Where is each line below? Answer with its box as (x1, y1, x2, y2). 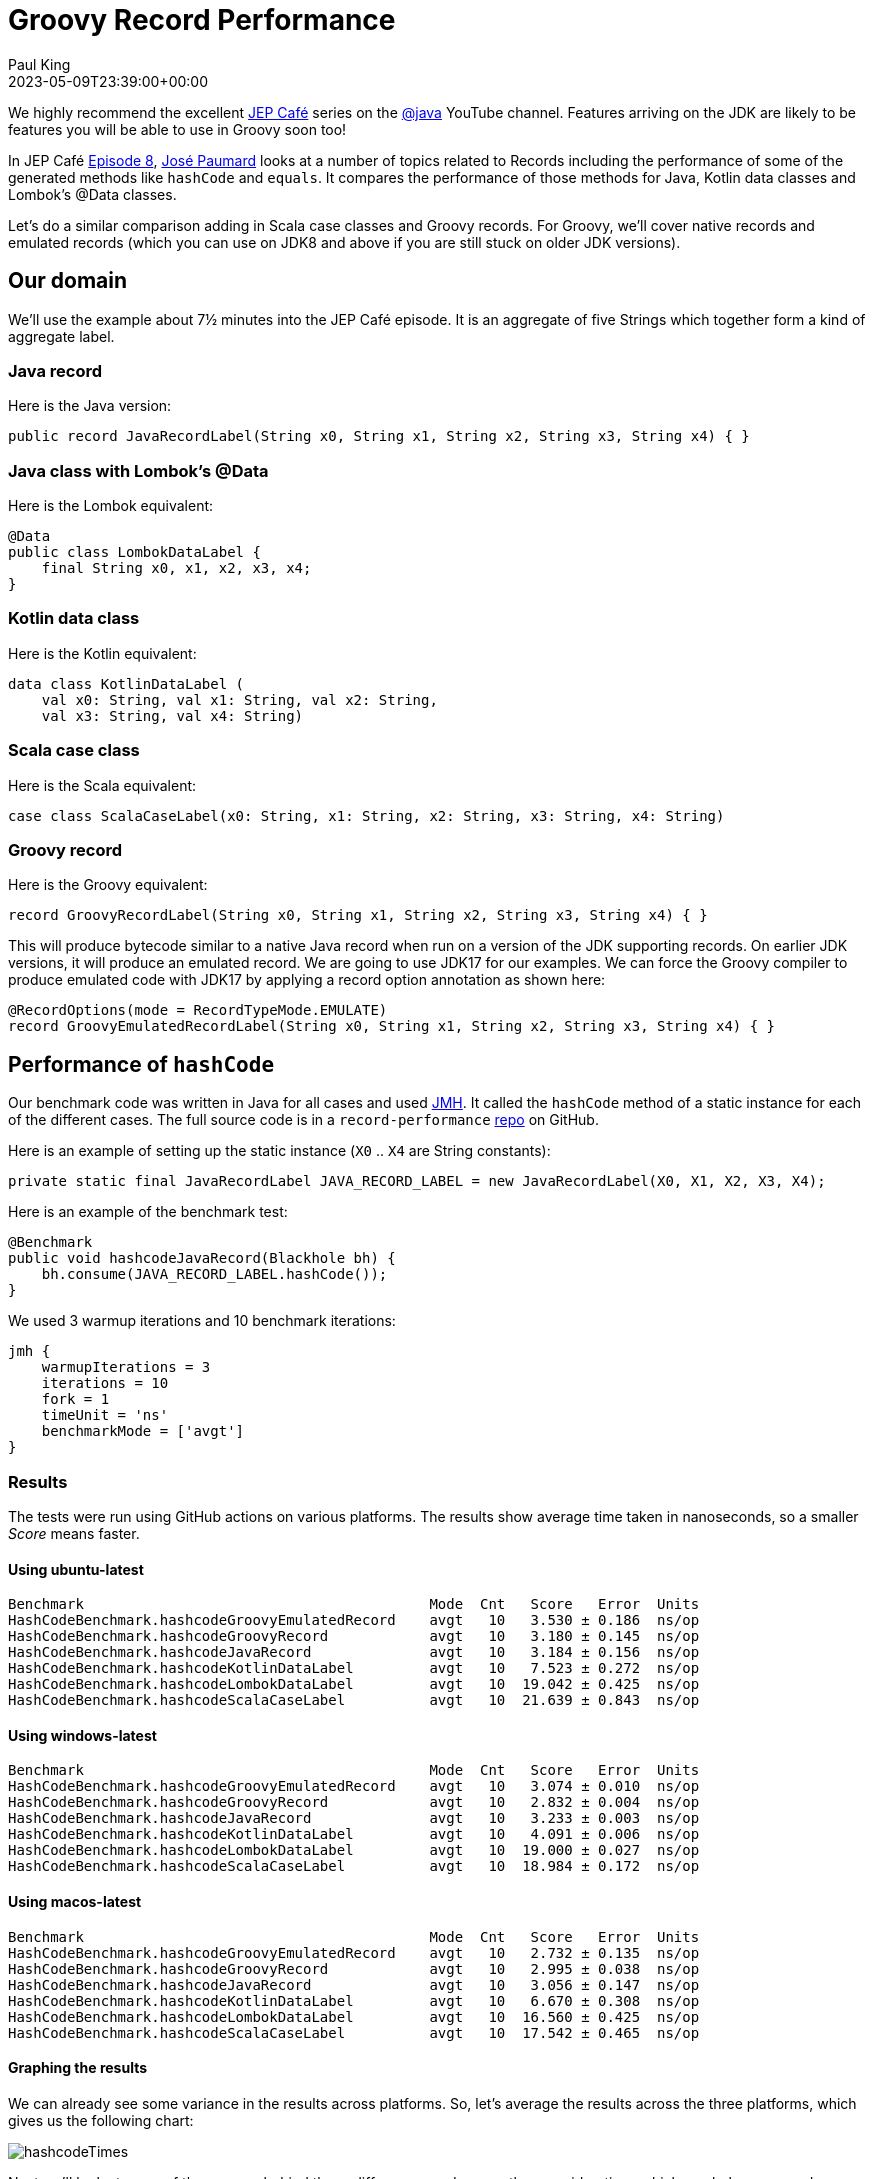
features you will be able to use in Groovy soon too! (8, 120, 347, 138)
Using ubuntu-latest (8, 1560, 144, 1578)
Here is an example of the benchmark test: (8, 1203, 288, 1221)
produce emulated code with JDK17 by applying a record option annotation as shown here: (8, 971, 606, 989)
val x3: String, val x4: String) (41, 707, 304, 724)
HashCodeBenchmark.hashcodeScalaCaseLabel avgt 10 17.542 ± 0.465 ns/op (8, 2024, 700, 2041)
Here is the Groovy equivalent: (8, 876, 208, 894)
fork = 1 (41, 1391, 110, 1408)
